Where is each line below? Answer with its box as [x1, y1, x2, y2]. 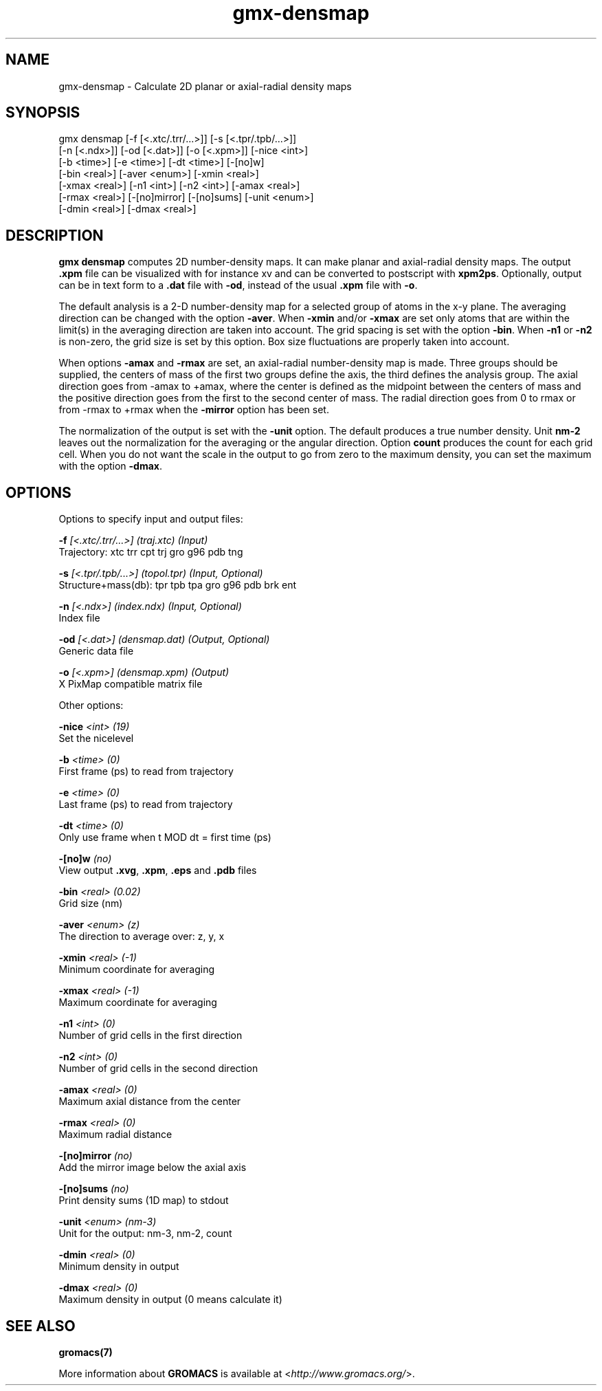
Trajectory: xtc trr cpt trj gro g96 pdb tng [58, 546, 243, 558]
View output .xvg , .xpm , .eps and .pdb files [58, 864, 257, 877]
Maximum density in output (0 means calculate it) [58, 1293, 282, 1306]
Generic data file [58, 645, 134, 657]
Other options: [58, 699, 124, 712]
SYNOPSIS [5, 104, 80, 122]
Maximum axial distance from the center [58, 1095, 241, 1108]
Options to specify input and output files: [58, 513, 243, 525]
